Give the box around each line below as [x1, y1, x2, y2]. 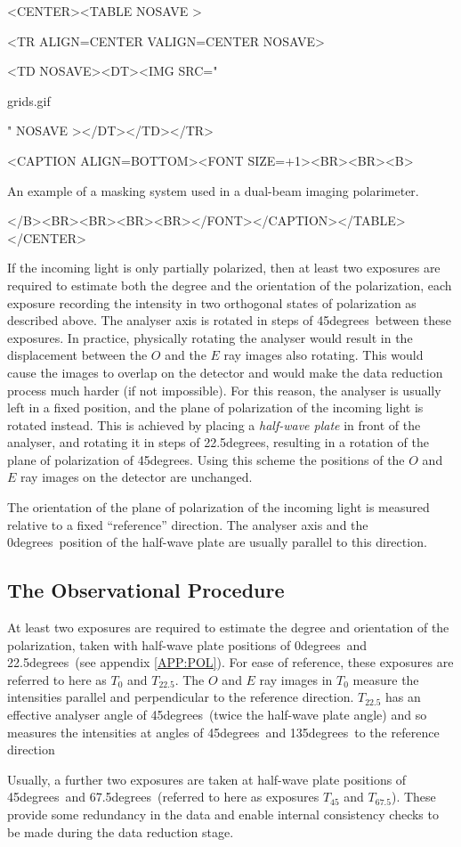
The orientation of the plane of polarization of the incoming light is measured [7, 498, 430, 517]
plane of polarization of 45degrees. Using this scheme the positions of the [7, 450, 405, 468]
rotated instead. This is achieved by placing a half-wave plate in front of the [7, 415, 421, 434]
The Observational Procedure [7, 576, 285, 604]
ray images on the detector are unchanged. [20, 468, 253, 486]
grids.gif [7, 91, 51, 110]
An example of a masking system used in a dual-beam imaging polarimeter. [7, 181, 419, 200]
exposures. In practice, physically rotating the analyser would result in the [7, 328, 413, 346]
